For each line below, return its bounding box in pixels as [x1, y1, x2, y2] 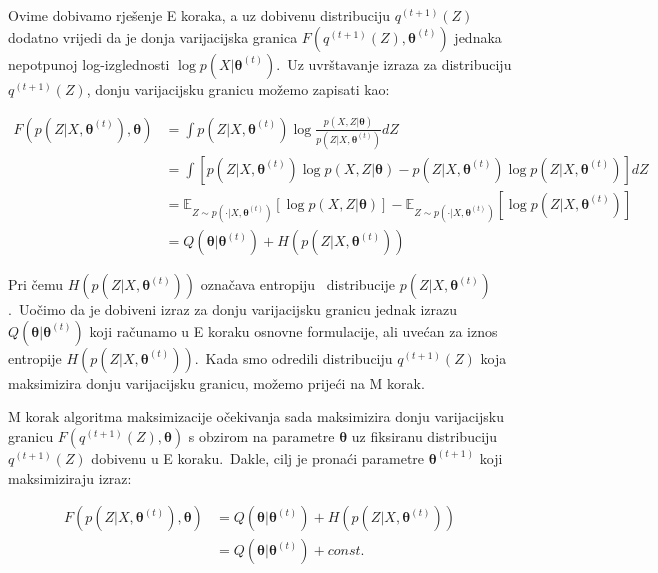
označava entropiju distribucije [200, 274, 395, 295]
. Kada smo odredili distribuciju [194, 347, 393, 368]
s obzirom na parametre [188, 425, 335, 446]
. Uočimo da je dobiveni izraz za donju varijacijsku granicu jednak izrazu [8, 299, 458, 320]
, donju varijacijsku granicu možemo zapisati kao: [86, 78, 390, 99]
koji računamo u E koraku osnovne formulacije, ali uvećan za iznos [89, 320, 498, 341]
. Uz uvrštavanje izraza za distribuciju [276, 53, 512, 74]
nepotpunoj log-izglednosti [8, 53, 170, 74]
